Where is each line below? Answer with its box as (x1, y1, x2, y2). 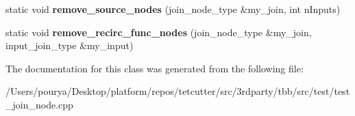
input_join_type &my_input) (5, 38, 134, 53)
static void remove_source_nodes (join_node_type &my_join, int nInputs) (5, 2, 341, 16)
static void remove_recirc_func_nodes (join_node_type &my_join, (5, 25, 312, 39)
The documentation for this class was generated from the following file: (5, 61, 304, 75)
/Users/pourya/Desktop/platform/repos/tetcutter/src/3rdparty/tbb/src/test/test (5, 84, 350, 98)
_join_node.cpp (5, 97, 73, 111)
